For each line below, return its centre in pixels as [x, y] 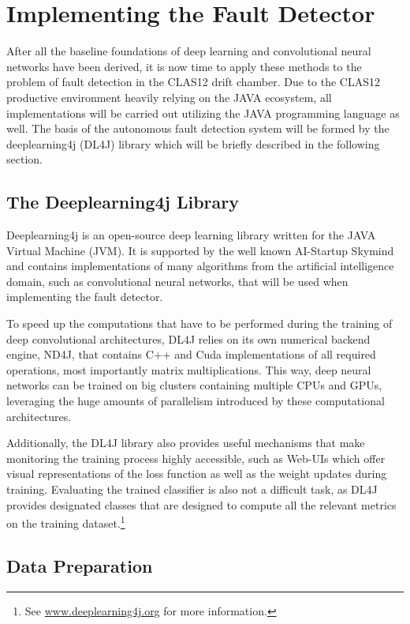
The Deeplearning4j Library [123, 202]
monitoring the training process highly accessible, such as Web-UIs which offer [196, 458]
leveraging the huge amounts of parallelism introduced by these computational [196, 401]
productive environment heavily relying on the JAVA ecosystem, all [169, 97]
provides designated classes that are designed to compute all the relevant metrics [201, 504]
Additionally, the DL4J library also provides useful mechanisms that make [186, 443]
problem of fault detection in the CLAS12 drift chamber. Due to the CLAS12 [193, 82]
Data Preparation [80, 565]
